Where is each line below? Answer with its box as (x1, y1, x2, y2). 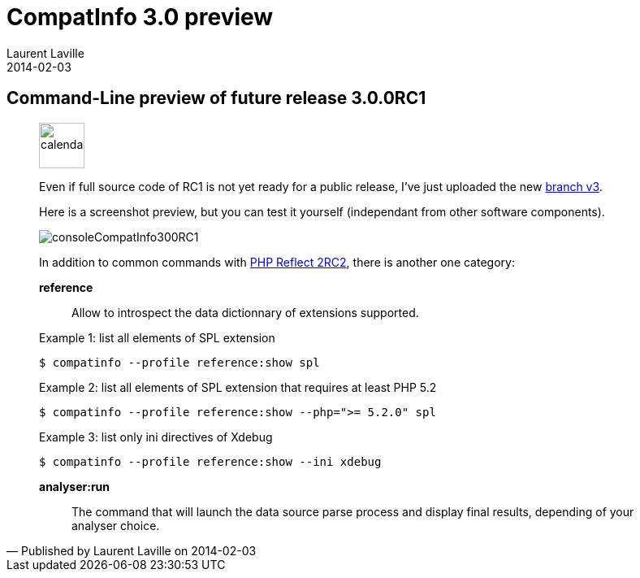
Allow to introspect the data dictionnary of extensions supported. (71, 305, 419, 319)
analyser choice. (71, 518, 160, 532)
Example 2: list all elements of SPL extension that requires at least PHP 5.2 (39, 380, 437, 394)
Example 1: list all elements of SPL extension (39, 330, 275, 345)
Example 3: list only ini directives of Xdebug (39, 429, 273, 444)
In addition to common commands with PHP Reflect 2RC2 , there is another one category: (39, 254, 515, 269)
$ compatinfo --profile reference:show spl (39, 355, 320, 369)
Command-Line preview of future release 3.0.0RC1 (6, 88, 426, 109)
